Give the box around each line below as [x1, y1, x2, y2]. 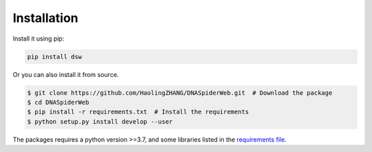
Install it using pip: [12, 34, 65, 43]
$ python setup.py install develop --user [27, 118, 173, 125]
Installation [12, 10, 79, 25]
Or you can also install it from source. [12, 70, 119, 78]
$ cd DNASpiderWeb [27, 98, 90, 106]
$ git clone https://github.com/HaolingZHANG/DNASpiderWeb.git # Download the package [27, 89, 333, 96]
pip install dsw [27, 52, 83, 61]
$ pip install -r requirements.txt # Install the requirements [27, 108, 249, 116]
